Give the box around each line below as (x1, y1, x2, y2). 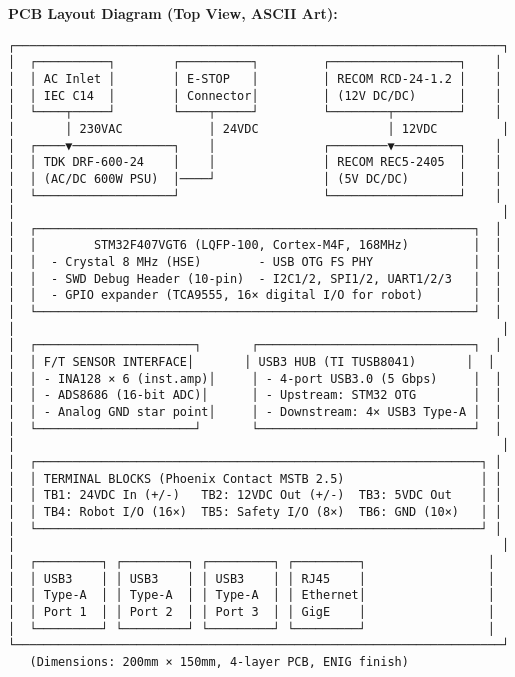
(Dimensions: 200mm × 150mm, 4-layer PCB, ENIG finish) (29, 654, 409, 669)
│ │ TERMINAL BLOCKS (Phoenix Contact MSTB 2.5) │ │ (8, 471, 502, 486)
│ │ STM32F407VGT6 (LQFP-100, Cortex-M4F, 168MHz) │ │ (8, 238, 502, 253)
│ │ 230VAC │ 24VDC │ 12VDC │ (8, 121, 510, 136)
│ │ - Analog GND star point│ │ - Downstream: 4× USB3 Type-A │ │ (8, 405, 502, 420)
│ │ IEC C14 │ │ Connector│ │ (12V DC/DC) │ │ (8, 88, 502, 103)
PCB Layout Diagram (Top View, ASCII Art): (8, 3, 338, 23)
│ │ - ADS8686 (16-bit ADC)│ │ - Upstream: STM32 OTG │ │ (8, 388, 502, 403)
